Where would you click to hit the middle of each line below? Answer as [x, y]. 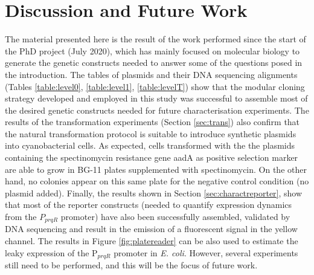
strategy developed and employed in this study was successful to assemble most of [156, 98]
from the [21, 217]
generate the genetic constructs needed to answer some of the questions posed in [154, 63]
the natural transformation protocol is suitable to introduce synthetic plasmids [151, 133]
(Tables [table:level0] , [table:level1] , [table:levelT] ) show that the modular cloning [155, 86]
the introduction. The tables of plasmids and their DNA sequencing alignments [151, 74]
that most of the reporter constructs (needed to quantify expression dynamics [149, 205]
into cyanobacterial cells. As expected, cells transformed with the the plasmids [150, 145]
